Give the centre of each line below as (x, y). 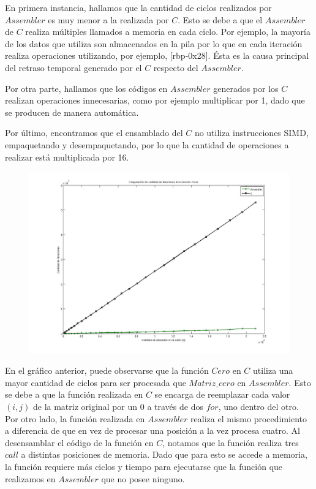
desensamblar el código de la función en (79, 442)
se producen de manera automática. (72, 112)
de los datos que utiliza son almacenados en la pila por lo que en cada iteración (154, 43)
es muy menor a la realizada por (108, 19)
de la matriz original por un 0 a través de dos (118, 406)
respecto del (176, 67)
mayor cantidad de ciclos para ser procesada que (96, 382)
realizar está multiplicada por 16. (67, 157)
